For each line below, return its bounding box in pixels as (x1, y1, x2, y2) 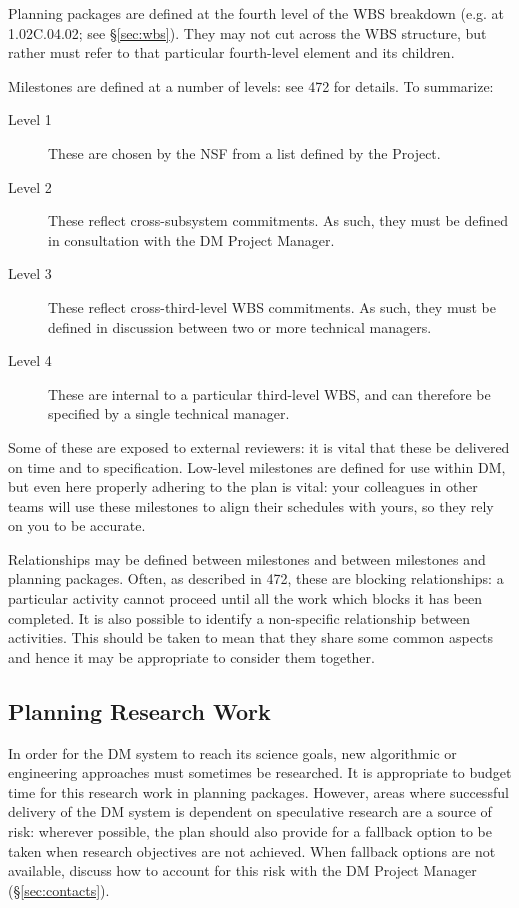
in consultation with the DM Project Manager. (48, 229, 335, 250)
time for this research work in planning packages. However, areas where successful (8, 781, 509, 802)
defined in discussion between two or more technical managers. (48, 316, 432, 337)
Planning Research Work (8, 695, 271, 726)
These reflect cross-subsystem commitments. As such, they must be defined (48, 210, 509, 231)
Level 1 (8, 109, 52, 130)
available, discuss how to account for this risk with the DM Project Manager (8, 860, 477, 881)
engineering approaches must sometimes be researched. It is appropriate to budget (8, 762, 512, 783)
